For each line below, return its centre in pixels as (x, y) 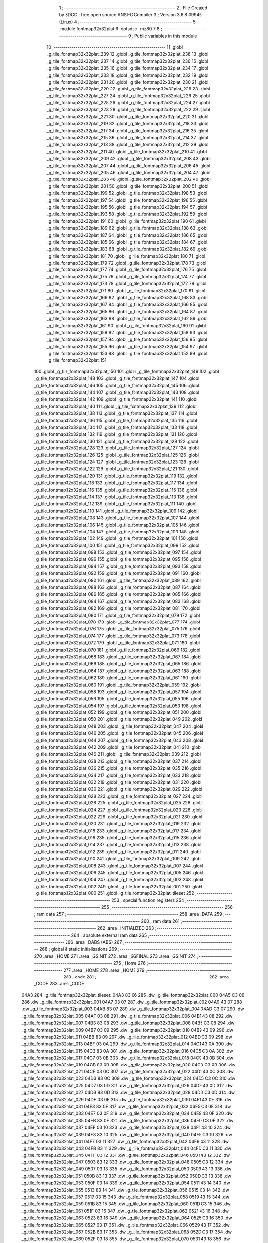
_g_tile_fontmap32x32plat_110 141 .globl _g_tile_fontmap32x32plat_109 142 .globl (116, 511)
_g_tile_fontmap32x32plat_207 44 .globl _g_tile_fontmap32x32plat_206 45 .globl (129, 165)
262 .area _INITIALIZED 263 (126, 928)
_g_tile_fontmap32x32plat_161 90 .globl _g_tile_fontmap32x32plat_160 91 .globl (126, 325)
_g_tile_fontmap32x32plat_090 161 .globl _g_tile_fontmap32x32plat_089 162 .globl (117, 580)
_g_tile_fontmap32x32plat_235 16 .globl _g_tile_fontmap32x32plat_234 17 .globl (127, 68)
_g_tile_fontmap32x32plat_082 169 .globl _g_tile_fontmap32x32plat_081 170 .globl (117, 608)
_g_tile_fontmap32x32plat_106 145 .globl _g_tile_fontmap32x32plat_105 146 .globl (117, 525)
